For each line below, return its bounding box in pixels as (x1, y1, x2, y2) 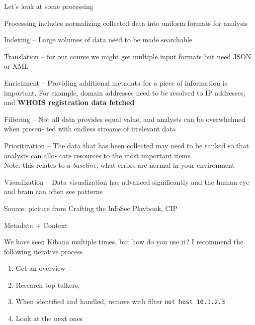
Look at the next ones (15, 313, 83, 324)
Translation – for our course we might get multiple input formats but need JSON (4, 51, 252, 61)
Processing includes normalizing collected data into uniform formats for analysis (4, 17, 248, 28)
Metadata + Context (4, 219, 68, 230)
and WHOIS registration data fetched (4, 97, 135, 108)
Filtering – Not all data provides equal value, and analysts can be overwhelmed (4, 113, 246, 124)
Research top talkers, (15, 279, 80, 290)
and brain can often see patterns (4, 186, 103, 197)
